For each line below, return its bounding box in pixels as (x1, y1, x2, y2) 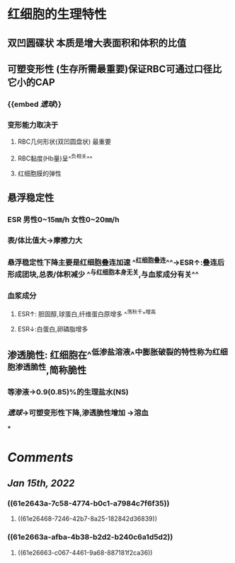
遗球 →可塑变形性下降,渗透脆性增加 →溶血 (7, 408, 149, 418)
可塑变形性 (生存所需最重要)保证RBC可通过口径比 (7, 63, 222, 75)
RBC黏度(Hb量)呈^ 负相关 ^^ (17, 153, 93, 163)
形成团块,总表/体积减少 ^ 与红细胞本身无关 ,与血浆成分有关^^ (7, 268, 200, 279)
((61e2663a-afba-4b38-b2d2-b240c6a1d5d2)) (7, 532, 173, 542)
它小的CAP (7, 76, 55, 88)
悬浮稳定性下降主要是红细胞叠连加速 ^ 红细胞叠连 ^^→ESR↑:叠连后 (7, 256, 225, 267)
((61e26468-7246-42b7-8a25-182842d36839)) (17, 514, 158, 523)
